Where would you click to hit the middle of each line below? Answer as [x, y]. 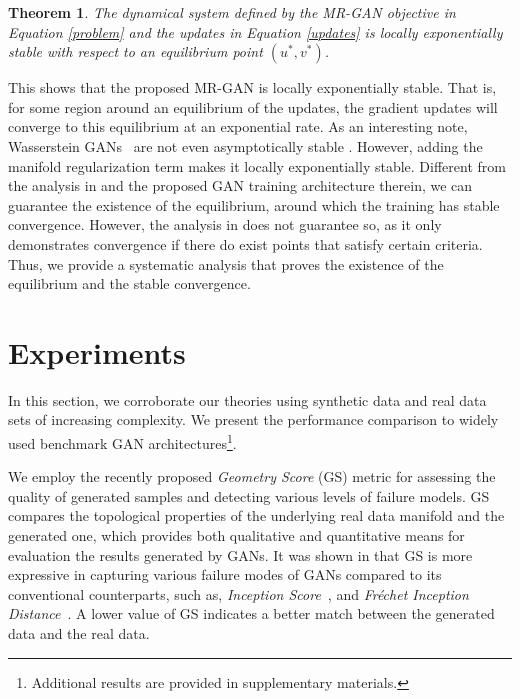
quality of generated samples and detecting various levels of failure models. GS [249, 495]
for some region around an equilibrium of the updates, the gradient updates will [253, 106]
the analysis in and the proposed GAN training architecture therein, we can [240, 185]
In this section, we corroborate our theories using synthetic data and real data [247, 399]
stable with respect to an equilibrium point [135, 51]
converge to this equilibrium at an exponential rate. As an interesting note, [238, 126]
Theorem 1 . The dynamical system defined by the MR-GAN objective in [232, 12]
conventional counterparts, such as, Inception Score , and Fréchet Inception [238, 593]
